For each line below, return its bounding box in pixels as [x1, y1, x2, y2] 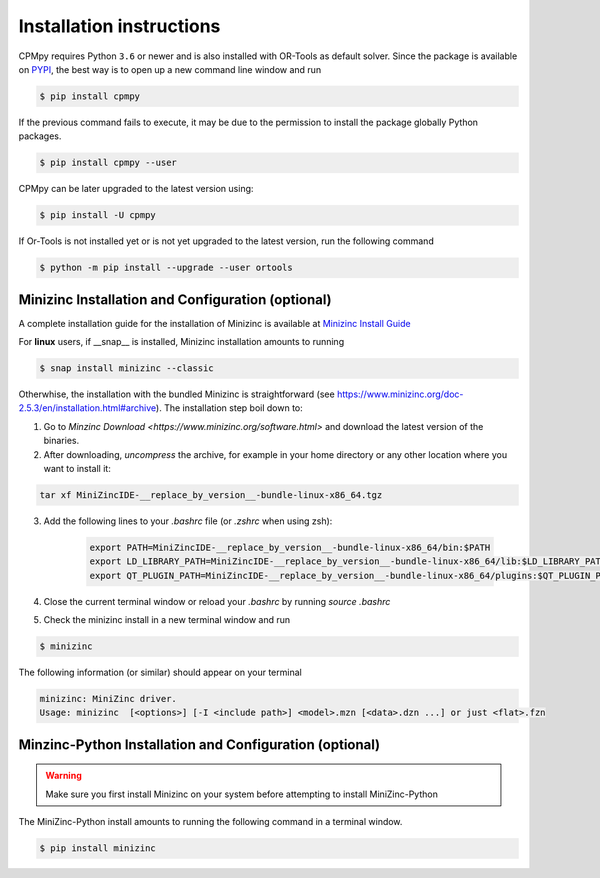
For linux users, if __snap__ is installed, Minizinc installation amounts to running [18, 336, 345, 348]
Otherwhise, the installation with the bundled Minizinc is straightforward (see [18, 388, 335, 400]
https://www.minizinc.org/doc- [336, 388, 464, 400]
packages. [18, 130, 62, 142]
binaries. [43, 435, 80, 447]
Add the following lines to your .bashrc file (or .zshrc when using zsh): [43, 515, 333, 527]
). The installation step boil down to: [155, 402, 304, 414]
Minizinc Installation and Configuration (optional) [18, 291, 332, 308]
